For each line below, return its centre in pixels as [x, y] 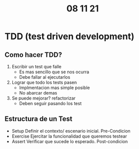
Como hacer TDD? [33, 55]
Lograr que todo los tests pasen [44, 82]
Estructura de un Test [39, 119]
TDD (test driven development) [69, 36]
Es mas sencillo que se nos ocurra [54, 72]
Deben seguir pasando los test [50, 103]
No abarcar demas [38, 93]
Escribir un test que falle [37, 67]
